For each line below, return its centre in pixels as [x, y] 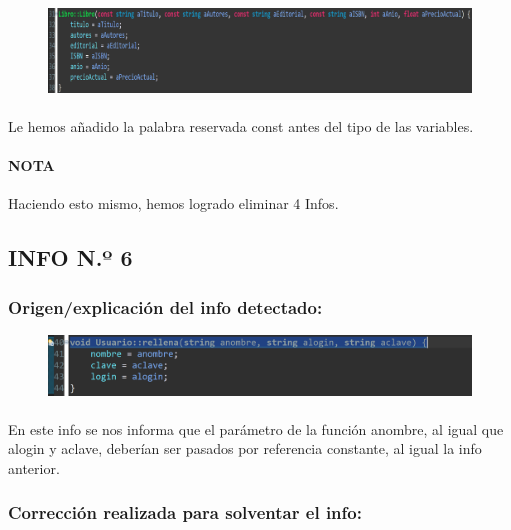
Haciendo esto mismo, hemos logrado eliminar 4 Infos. [173, 203]
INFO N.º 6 [70, 257]
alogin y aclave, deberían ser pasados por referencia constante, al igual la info [245, 448]
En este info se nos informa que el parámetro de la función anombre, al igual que [256, 428]
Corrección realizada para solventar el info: [185, 512]
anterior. [34, 467]
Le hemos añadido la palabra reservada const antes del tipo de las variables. [241, 126]
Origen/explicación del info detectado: [165, 306]
